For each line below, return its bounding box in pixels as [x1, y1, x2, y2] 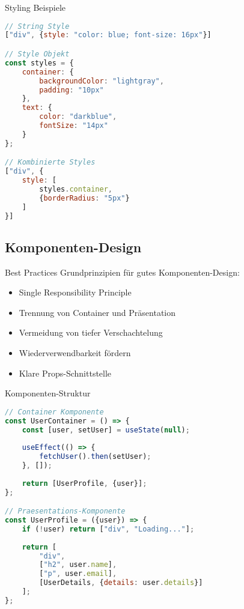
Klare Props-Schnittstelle [19, 366, 112, 379]
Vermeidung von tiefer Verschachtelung [19, 326, 163, 339]
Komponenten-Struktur [5, 387, 91, 399]
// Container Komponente [5, 407, 104, 416]
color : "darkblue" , [39, 112, 117, 121]
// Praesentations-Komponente [5, 507, 126, 516]
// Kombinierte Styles [5, 158, 96, 167]
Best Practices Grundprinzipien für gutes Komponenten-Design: [5, 265, 240, 278]
